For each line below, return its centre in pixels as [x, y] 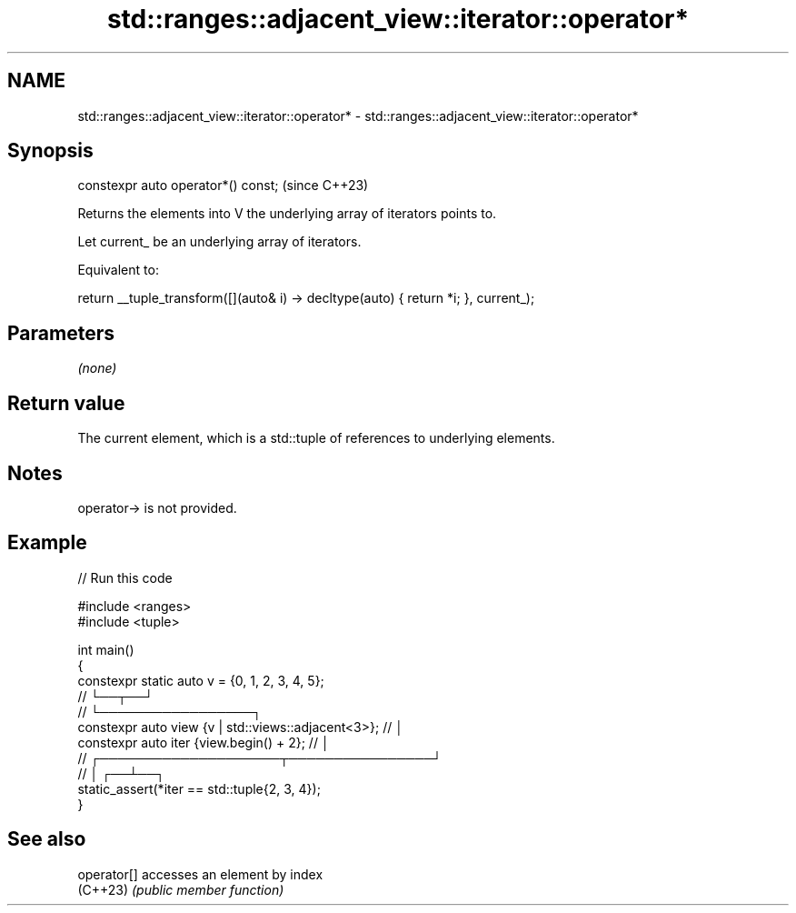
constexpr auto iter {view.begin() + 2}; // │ [204, 742]
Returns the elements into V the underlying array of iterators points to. [287, 214]
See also [47, 839]
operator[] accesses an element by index [200, 874]
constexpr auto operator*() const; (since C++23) [223, 186]
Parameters [61, 333]
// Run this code [125, 577]
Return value [66, 403]
